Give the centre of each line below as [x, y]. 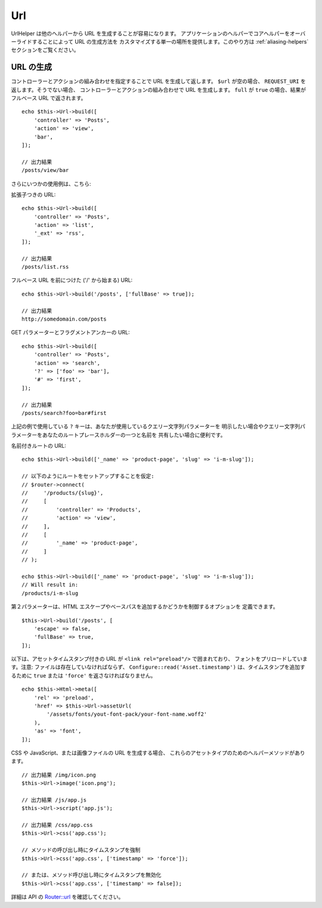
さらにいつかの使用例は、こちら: [51, 184]
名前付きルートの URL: [39, 446]
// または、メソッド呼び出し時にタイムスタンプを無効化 [92, 875]
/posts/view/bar [45, 170]
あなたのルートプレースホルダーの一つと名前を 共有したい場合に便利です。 [134, 435]
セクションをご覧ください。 [45, 50]
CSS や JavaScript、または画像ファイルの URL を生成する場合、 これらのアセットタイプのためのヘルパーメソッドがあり [158, 753]
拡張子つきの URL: [33, 195]
